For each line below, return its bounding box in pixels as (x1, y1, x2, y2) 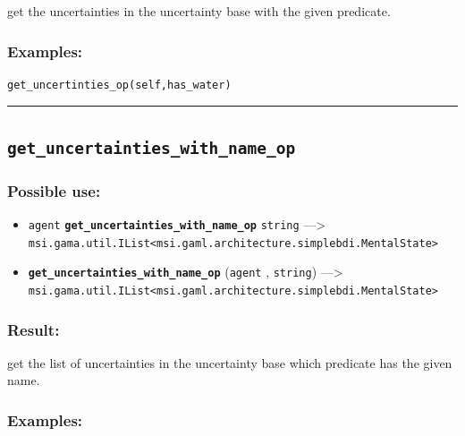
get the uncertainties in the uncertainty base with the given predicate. (7, 2, 391, 20)
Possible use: (7, 179, 101, 201)
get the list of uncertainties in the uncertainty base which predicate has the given (7, 353, 452, 372)
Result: (7, 318, 60, 340)
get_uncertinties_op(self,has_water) (7, 78, 232, 91)
